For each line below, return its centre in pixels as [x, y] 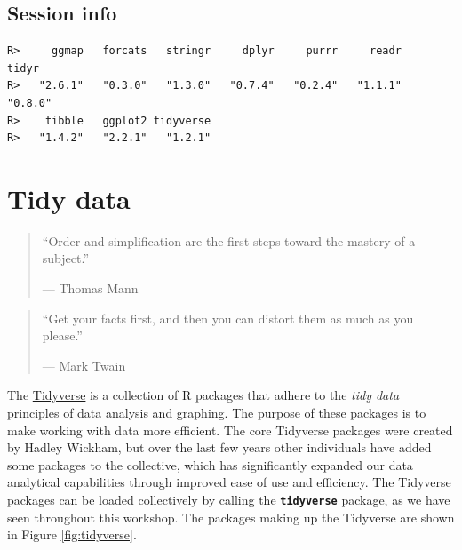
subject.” [65, 258]
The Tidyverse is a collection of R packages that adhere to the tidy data [203, 395]
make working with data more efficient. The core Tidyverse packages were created [230, 430]
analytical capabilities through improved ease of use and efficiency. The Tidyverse [229, 482]
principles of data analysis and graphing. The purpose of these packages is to [217, 413]
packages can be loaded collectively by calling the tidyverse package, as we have [229, 500]
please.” [62, 335]
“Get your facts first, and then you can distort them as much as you [228, 318]
